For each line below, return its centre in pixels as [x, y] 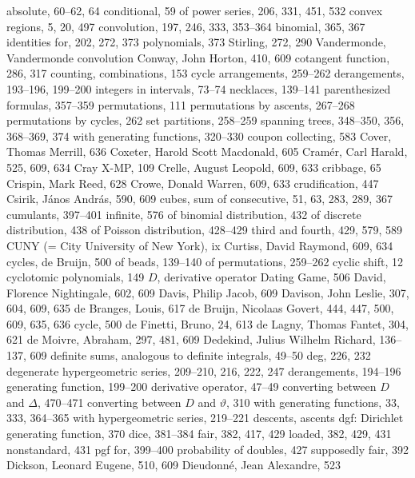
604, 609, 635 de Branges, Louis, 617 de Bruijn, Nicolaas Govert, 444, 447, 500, [200, 308]
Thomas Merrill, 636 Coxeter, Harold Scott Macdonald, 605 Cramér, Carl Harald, [207, 151]
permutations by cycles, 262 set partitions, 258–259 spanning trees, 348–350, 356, [206, 120]
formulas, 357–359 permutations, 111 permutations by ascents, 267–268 [181, 104]
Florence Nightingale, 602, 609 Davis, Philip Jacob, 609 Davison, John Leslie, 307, [208, 292]
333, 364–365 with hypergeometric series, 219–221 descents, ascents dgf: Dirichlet [205, 418]
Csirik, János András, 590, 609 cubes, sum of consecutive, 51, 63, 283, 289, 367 [200, 199]
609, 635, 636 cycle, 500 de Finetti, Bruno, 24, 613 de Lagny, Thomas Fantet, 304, [207, 323]
